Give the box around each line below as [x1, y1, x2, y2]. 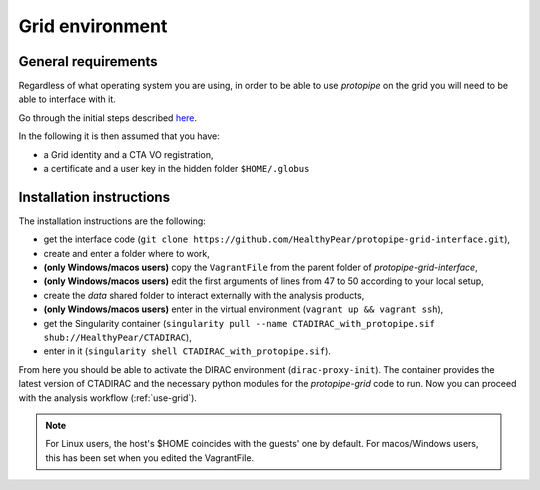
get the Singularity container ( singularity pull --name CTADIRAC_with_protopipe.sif [43, 317, 435, 329]
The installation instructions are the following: [18, 215, 207, 227]
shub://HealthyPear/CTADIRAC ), [43, 331, 192, 344]
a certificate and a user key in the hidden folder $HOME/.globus [43, 163, 310, 175]
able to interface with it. [18, 93, 117, 105]
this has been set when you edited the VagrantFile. [45, 451, 255, 464]
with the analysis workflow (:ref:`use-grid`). [18, 391, 197, 404]
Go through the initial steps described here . [18, 111, 198, 124]
